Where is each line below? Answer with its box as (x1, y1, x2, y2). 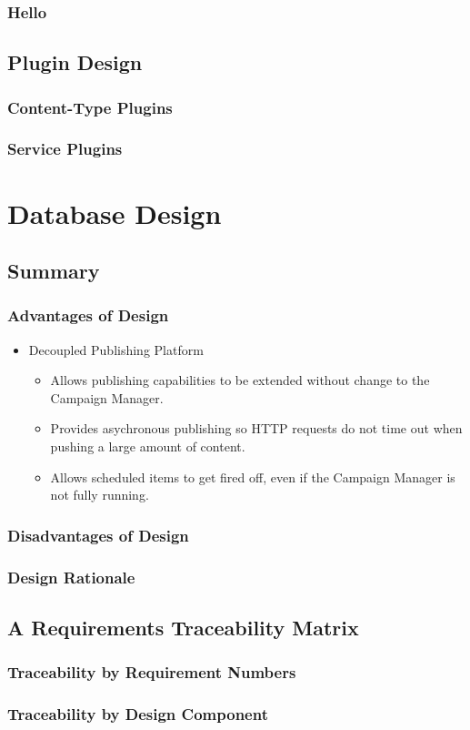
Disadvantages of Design (7, 523, 189, 546)
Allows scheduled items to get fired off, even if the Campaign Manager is (50, 467, 455, 486)
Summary (7, 257, 100, 285)
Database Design (7, 194, 222, 231)
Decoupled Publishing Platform (28, 340, 204, 359)
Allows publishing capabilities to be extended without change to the (50, 370, 430, 390)
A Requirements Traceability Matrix (7, 613, 359, 641)
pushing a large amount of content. (50, 437, 245, 456)
